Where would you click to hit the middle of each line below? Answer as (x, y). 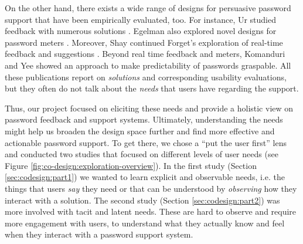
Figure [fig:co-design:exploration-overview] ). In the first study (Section (131, 165)
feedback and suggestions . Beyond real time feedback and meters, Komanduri (145, 54)
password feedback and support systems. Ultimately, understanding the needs (144, 119)
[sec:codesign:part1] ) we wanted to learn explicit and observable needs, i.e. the (145, 177)
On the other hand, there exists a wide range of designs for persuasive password (148, 8)
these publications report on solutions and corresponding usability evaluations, (146, 77)
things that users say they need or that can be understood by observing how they (151, 188)
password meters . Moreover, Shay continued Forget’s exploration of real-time (144, 42)
